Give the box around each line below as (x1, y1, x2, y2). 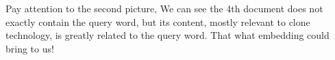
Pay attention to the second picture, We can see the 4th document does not (5, 1, 323, 15)
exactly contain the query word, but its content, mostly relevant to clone (5, 14, 310, 29)
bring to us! (5, 41, 54, 55)
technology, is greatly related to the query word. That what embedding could (5, 28, 330, 42)
